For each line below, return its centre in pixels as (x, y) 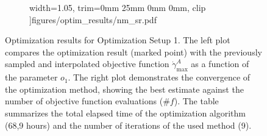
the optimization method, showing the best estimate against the (124, 89)
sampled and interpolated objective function (87, 64)
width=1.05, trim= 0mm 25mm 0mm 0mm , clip (118, 7)
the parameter (31, 77)
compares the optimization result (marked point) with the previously (133, 52)
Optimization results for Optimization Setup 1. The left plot (118, 40)
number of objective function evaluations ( (84, 101)
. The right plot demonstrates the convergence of (159, 77)
